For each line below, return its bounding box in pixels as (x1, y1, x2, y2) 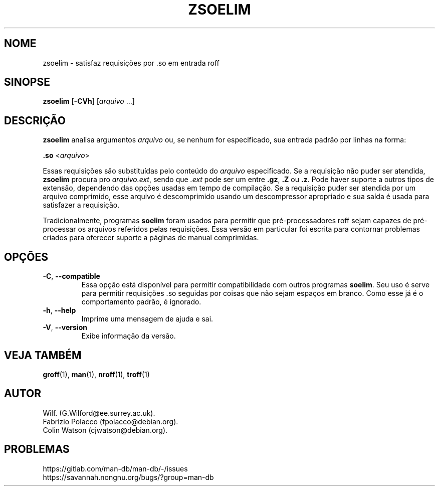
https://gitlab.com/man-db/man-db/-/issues (43, 464, 188, 473)
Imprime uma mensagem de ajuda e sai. (81, 314, 213, 323)
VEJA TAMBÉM (4, 349, 82, 362)
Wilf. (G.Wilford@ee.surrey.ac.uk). (43, 408, 155, 417)
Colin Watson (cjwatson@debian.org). (43, 425, 168, 434)
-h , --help (43, 306, 76, 315)
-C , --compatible (43, 272, 100, 281)
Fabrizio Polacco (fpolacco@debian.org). (43, 417, 178, 426)
